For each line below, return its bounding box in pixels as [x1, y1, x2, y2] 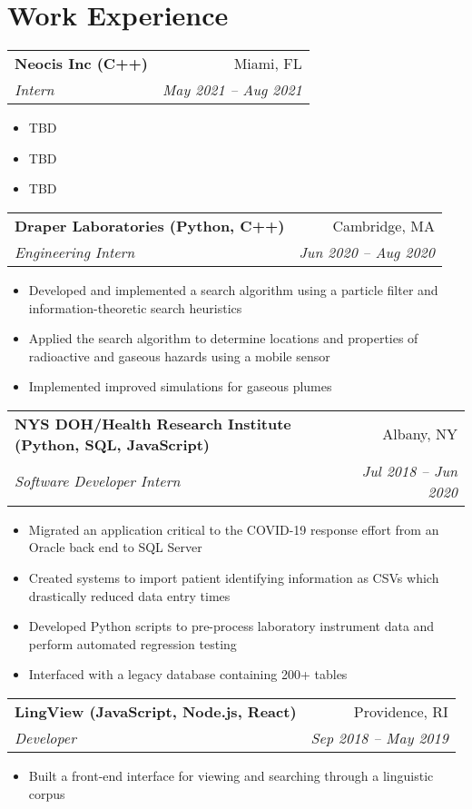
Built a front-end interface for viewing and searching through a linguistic [28, 766, 434, 785]
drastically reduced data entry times [28, 586, 231, 605]
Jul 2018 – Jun [361, 459, 457, 481]
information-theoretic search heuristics [28, 298, 242, 317]
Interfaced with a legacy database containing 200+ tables [28, 665, 348, 684]
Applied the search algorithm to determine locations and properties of [28, 329, 418, 348]
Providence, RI [353, 701, 448, 723]
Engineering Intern [15, 241, 135, 262]
